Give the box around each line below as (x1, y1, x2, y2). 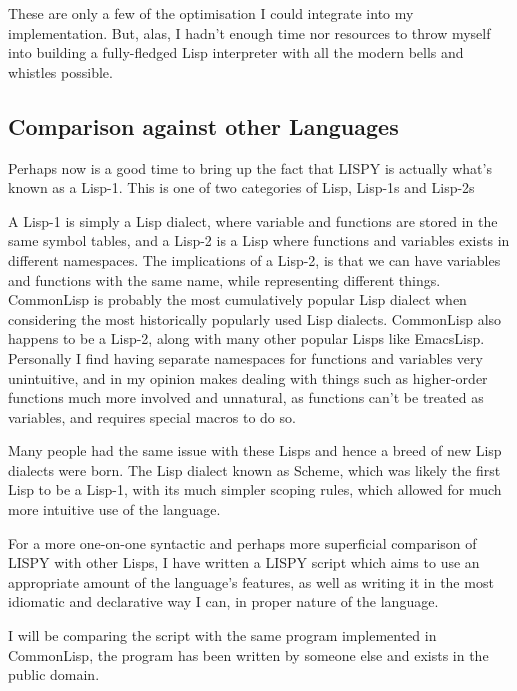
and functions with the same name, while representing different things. (8, 269, 441, 290)
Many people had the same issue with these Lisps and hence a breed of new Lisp (8, 440, 502, 461)
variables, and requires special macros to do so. (8, 406, 296, 427)
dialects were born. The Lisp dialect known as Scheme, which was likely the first (8, 459, 501, 480)
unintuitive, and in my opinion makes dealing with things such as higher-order (8, 367, 488, 388)
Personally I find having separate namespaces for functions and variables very (8, 347, 483, 368)
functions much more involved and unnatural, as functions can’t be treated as (8, 387, 484, 408)
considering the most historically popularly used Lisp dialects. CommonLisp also (8, 308, 502, 329)
